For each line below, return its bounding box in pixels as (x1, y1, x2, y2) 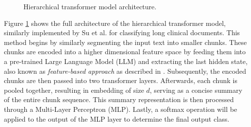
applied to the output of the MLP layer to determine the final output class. (4, 113, 230, 124)
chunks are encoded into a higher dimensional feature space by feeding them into (4, 46, 246, 57)
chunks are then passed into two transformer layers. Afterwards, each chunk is (4, 75, 237, 85)
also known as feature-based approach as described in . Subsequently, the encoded (4, 65, 247, 76)
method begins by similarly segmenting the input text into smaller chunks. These (4, 37, 247, 47)
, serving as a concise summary (149, 85, 243, 95)
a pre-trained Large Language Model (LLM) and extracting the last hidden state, (4, 56, 248, 66)
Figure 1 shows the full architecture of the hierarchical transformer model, (4, 18, 226, 28)
